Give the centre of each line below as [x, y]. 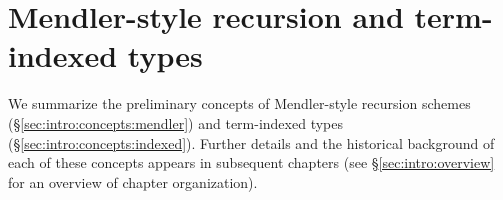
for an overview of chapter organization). [133, 181]
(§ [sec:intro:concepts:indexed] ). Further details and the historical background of [251, 142]
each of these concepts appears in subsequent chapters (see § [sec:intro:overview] [251, 162]
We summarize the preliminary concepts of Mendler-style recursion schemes [239, 103]
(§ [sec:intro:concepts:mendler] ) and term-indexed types [175, 122]
